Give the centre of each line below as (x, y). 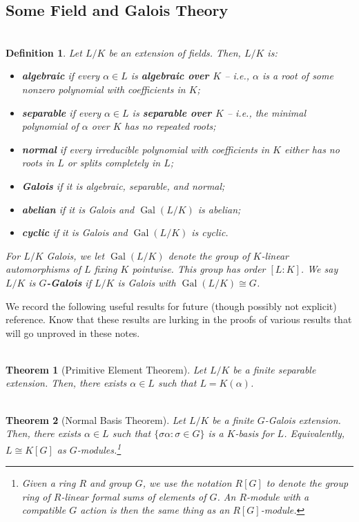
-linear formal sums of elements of (134, 496)
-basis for (254, 433)
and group (111, 483)
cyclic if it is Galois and (75, 232)
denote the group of (209, 255)
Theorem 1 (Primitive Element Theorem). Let (106, 369)
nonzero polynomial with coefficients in (104, 89)
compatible (44, 510)
